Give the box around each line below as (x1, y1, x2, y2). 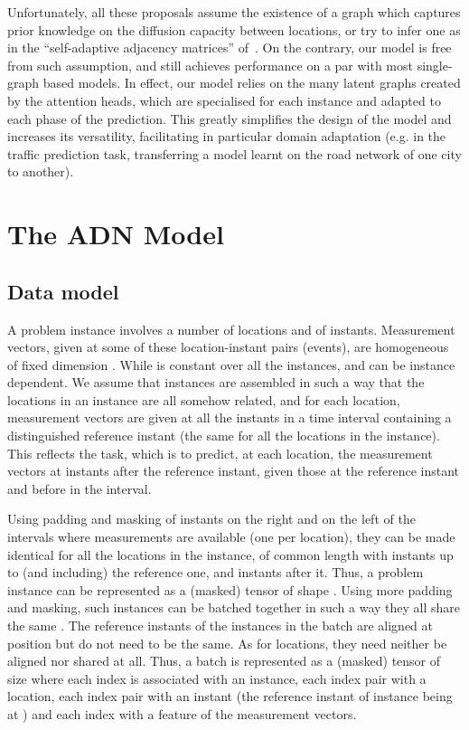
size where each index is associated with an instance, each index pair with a (7, 668, 427, 687)
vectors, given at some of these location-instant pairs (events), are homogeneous (7, 337, 449, 356)
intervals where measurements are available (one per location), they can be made (7, 527, 455, 546)
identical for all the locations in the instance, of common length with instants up (7, 545, 454, 564)
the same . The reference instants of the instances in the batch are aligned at (7, 616, 434, 635)
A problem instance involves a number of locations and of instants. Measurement (7, 319, 455, 338)
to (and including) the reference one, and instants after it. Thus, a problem (7, 563, 424, 582)
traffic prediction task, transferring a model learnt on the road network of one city (7, 144, 462, 163)
